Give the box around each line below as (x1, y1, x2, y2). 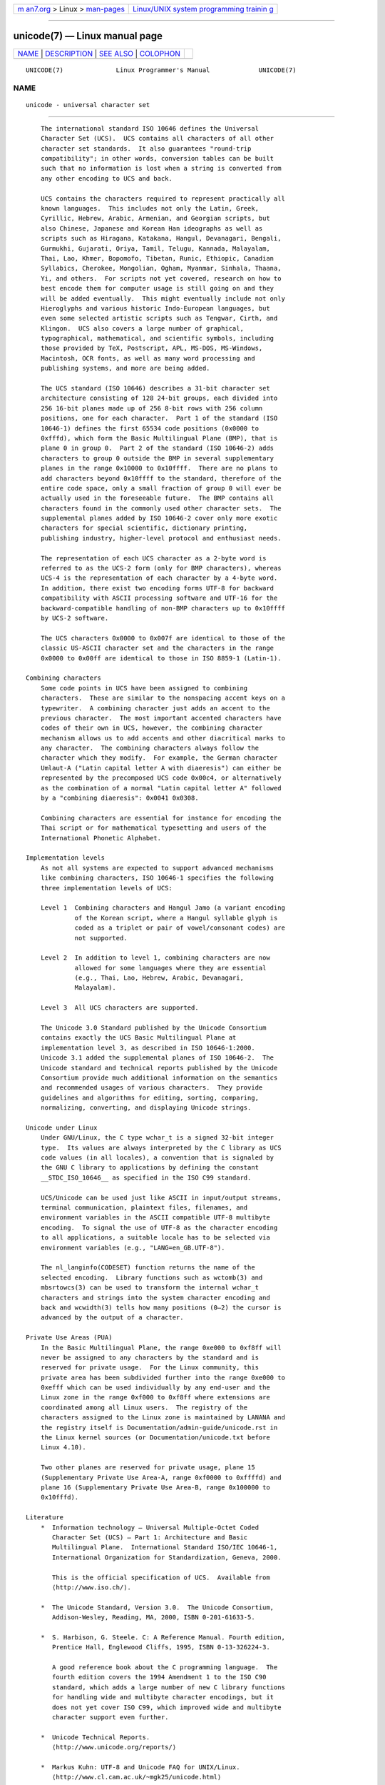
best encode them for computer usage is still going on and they (40, 284, 274, 293)
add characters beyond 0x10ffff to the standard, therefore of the (40, 474, 282, 482)
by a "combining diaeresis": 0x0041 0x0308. (40, 794, 199, 803)
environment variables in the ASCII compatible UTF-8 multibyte (40, 1214, 270, 1222)
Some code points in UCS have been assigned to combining (40, 684, 248, 692)
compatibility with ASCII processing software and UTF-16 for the (40, 594, 278, 603)
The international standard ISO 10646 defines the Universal (40, 124, 260, 132)
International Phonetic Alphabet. (40, 834, 162, 842)
